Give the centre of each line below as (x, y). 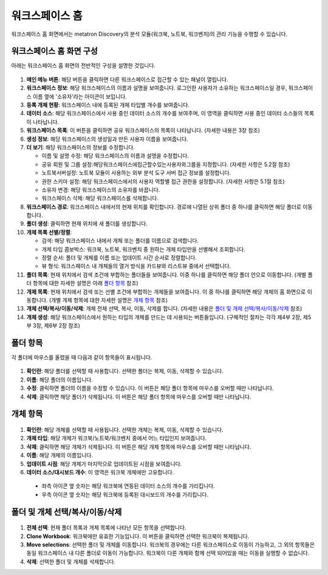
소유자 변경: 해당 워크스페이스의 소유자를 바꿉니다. (101, 190)
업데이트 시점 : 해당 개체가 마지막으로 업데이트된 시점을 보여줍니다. (104, 463)
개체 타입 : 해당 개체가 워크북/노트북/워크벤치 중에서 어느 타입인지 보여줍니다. (117, 438)
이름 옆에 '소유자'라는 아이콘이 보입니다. (80, 96)
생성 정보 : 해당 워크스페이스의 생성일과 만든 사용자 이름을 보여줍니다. (107, 139)
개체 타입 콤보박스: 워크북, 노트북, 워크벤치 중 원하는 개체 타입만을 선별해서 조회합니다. (144, 249)
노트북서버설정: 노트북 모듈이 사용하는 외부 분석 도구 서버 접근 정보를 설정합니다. (136, 173)
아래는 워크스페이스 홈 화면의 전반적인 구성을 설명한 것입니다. (84, 66)
